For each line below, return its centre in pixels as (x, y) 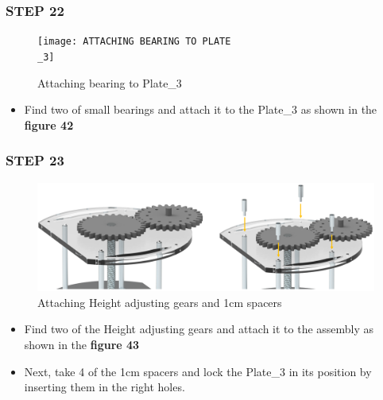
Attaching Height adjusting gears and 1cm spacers (160, 302)
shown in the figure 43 (82, 344)
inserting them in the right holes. (104, 387)
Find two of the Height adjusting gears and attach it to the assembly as (199, 329)
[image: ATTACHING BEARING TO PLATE (134, 42)
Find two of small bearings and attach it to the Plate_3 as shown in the (201, 109)
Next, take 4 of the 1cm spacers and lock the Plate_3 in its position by (198, 371)
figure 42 (49, 124)
